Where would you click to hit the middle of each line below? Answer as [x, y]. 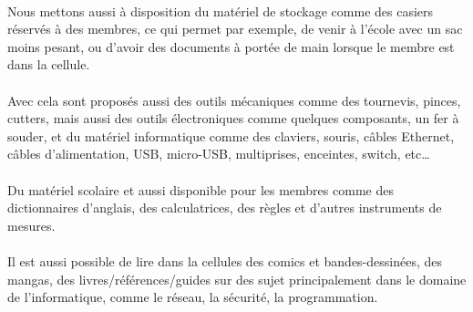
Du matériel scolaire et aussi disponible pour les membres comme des [201, 189]
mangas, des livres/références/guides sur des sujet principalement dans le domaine [237, 279]
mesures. [31, 225]
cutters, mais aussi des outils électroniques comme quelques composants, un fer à [233, 118]
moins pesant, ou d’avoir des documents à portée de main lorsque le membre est [231, 46]
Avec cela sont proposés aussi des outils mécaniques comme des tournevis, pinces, [234, 100]
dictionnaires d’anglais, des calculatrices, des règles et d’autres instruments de [225, 208]
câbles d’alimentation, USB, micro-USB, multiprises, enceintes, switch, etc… [219, 154]
